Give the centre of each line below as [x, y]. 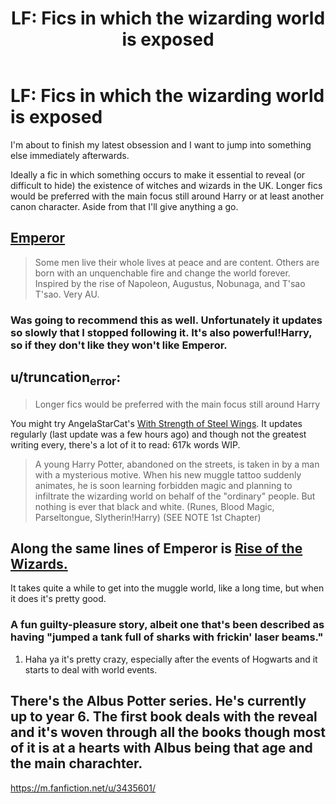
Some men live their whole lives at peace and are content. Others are [177, 262]
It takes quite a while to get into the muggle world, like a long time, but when [167, 588]
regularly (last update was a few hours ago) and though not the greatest [158, 434]
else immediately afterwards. [70, 155]
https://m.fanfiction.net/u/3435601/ [83, 788]
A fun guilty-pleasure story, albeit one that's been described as [167, 625]
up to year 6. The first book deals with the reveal [164, 717]
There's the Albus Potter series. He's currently [158, 701]
